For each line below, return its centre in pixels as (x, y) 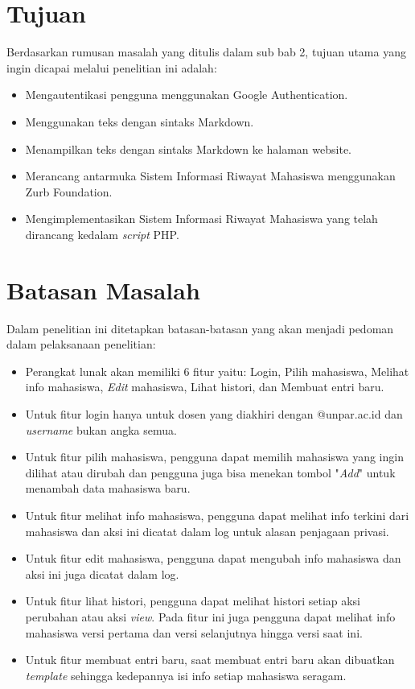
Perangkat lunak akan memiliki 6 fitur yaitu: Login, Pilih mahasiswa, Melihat (217, 371)
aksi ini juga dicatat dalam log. (102, 573)
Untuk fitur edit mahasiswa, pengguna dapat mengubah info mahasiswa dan (213, 558)
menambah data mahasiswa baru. (108, 488)
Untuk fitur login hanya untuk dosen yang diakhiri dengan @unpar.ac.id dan (214, 413)
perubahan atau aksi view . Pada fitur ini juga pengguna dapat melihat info (210, 616)
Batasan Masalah (103, 289)
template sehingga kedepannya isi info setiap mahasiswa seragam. (186, 675)
